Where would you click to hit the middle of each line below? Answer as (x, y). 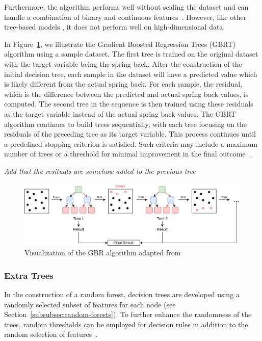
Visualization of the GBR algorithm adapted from (103, 253)
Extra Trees (29, 275)
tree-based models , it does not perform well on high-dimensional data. (115, 27)
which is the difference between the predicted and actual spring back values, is (126, 94)
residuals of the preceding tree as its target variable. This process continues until (130, 134)
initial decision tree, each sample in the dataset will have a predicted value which (131, 74)
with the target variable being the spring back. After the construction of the (123, 63)
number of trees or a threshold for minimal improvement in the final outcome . (128, 154)
